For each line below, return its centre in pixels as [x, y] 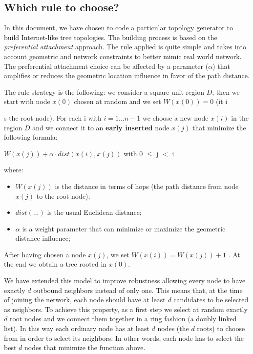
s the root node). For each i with [53, 117]
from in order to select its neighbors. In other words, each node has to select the [124, 338]
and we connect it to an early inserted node [101, 127]
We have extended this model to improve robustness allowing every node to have [125, 281]
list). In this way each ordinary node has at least [77, 328]
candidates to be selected [211, 300]
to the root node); [63, 196]
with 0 [133, 153]
